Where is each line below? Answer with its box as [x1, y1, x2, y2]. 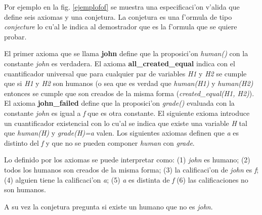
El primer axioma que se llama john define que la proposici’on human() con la [4, 48, 248, 59]
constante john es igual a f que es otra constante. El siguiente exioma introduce [4, 107, 250, 118]
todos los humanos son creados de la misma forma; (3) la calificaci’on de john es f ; [4, 164, 259, 175]
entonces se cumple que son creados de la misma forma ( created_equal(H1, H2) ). [4, 88, 254, 98]
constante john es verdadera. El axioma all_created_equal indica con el [4, 58, 235, 68]
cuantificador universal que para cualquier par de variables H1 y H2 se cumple [4, 68, 247, 78]
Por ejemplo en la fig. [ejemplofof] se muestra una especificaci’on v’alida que [4, 2, 240, 12]
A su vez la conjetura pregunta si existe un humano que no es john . [4, 201, 213, 211]
